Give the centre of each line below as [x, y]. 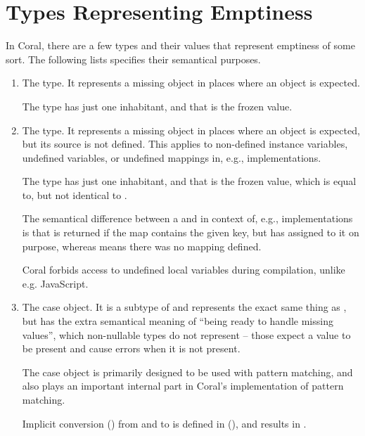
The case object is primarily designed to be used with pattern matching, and [187, 372]
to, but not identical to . [75, 194]
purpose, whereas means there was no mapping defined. [142, 246]
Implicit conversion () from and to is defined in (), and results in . [164, 423]
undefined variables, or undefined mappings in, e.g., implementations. [172, 157]
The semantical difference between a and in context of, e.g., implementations [187, 218]
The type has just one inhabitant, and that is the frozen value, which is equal [189, 181]
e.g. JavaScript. [55, 283]
